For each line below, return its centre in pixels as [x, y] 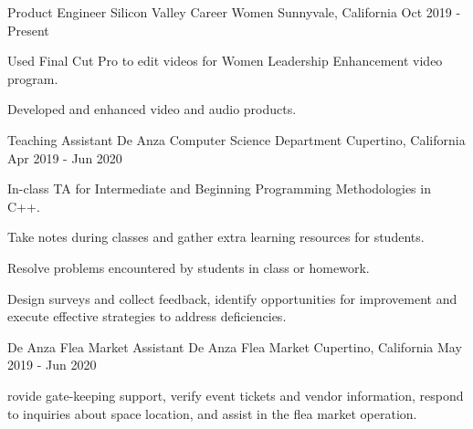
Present [28, 30]
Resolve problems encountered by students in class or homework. [189, 267]
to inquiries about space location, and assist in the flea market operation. [212, 413]
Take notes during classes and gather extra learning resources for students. [216, 237]
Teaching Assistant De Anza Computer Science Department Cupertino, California [236, 139]
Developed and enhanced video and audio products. [152, 109]
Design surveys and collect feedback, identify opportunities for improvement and [232, 298]
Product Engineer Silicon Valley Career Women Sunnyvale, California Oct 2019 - [234, 12]
